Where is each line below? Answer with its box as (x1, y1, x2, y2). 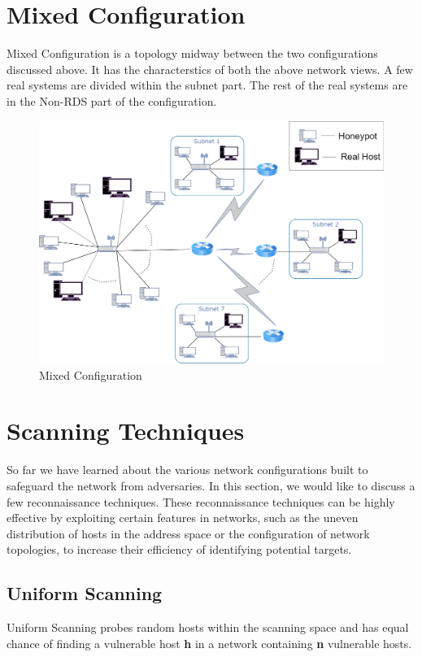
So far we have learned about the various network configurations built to (7, 461, 368, 478)
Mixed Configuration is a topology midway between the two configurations (7, 45, 378, 62)
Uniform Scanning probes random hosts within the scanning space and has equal (7, 619, 409, 636)
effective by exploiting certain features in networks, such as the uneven (7, 509, 359, 526)
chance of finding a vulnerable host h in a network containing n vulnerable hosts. (7, 634, 412, 651)
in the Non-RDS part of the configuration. (7, 92, 217, 109)
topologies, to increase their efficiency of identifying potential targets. (7, 541, 352, 558)
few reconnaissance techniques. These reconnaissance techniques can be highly (7, 493, 395, 510)
